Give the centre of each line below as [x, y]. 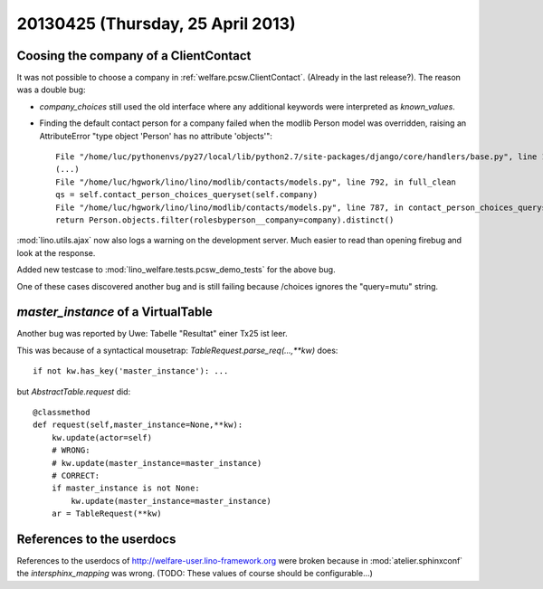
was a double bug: [51, 90]
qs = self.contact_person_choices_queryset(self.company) [187, 195]
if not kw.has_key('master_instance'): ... [131, 371]
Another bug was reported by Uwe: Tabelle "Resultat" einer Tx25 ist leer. [152, 334]
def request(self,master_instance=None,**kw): [138, 425]
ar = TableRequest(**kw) [106, 514]
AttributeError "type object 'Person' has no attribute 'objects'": [156, 136]
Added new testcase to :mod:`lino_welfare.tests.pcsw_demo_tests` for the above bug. [176, 270]
